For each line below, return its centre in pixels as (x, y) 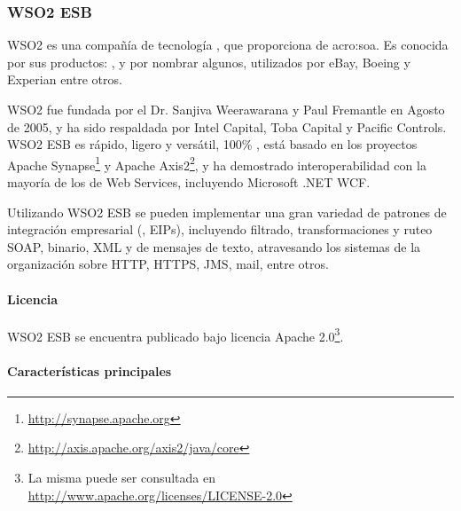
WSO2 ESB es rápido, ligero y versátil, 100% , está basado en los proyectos (212, 144)
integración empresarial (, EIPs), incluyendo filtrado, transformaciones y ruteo (220, 229)
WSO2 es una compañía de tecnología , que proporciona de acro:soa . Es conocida (228, 45)
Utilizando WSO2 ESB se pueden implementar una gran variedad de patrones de (227, 212)
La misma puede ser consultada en (122, 478)
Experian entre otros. (65, 79)
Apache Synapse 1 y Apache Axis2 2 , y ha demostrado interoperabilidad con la (217, 163)
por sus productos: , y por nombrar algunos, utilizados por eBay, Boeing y (209, 62)
